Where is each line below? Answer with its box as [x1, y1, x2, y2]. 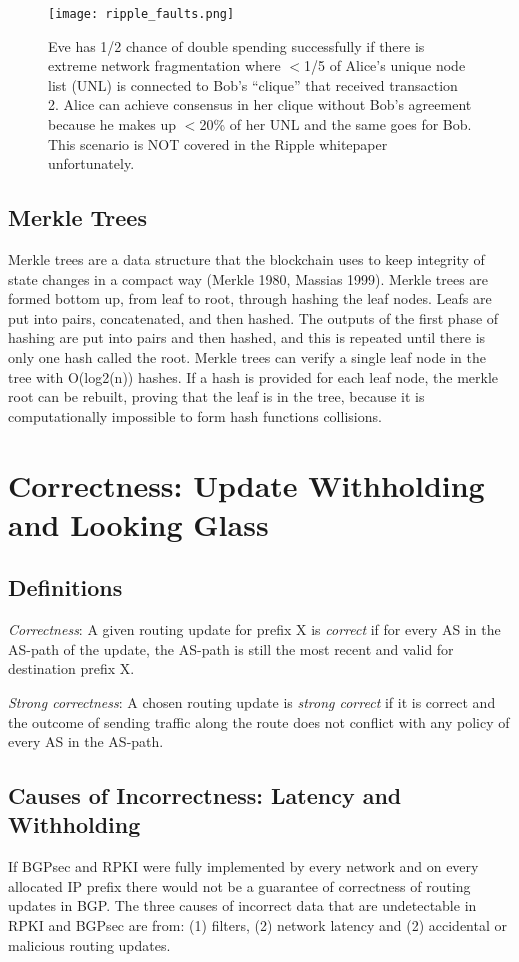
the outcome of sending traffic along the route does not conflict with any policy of [8, 711, 510, 732]
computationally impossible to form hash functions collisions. [8, 405, 382, 426]
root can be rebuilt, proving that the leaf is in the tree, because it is [8, 386, 425, 407]
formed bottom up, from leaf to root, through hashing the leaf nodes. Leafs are [8, 288, 492, 309]
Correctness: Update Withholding [8, 464, 485, 505]
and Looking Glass [8, 503, 269, 544]
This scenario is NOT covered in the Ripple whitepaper [48, 133, 388, 154]
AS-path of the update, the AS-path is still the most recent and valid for [8, 638, 454, 659]
